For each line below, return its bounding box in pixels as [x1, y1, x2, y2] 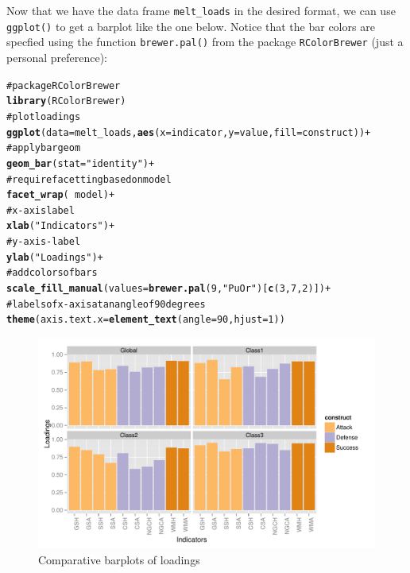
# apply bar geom [6, 142, 81, 154]
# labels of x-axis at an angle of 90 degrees [6, 298, 206, 310]
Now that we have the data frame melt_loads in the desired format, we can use [6, 2, 396, 18]
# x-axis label [6, 204, 75, 216]
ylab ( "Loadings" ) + [6, 251, 103, 263]
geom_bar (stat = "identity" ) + [6, 157, 155, 169]
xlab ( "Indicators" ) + [6, 220, 115, 232]
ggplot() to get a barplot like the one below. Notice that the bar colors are [6, 17, 375, 34]
